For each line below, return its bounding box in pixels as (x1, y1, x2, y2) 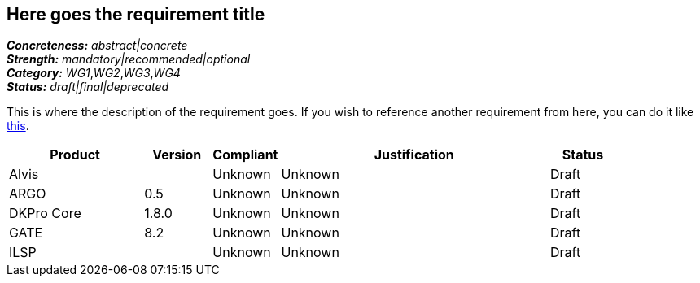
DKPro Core (9, 205, 81, 222)
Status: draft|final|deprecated (7, 80, 169, 94)
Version (152, 146, 202, 163)
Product (50, 146, 100, 163)
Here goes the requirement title (7, 4, 265, 24)
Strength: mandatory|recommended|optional (7, 52, 251, 67)
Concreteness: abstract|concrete (7, 38, 188, 53)
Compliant (212, 146, 278, 163)
